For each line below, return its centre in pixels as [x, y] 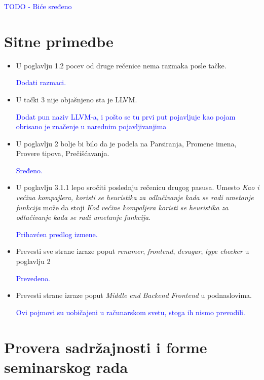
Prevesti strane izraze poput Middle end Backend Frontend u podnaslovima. [134, 295]
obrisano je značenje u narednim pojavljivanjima [91, 126]
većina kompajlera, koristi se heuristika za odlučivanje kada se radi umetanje [135, 197]
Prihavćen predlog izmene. [57, 234]
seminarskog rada [66, 367]
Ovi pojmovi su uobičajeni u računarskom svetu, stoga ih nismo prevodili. [130, 312]
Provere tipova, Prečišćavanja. [63, 153]
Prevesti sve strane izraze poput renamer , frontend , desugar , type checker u [133, 251]
